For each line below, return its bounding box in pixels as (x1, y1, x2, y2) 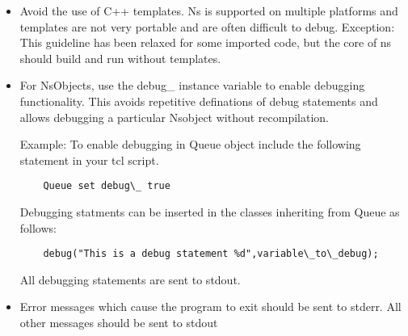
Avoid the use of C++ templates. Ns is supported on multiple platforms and (19, 2, 398, 19)
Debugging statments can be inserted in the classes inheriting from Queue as (19, 204, 400, 220)
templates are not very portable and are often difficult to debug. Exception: (19, 18, 395, 35)
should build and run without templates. (19, 49, 221, 66)
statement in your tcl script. (19, 151, 159, 168)
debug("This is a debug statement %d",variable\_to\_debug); (43, 248, 379, 260)
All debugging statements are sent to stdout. (19, 271, 241, 288)
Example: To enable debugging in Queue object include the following (19, 136, 361, 153)
